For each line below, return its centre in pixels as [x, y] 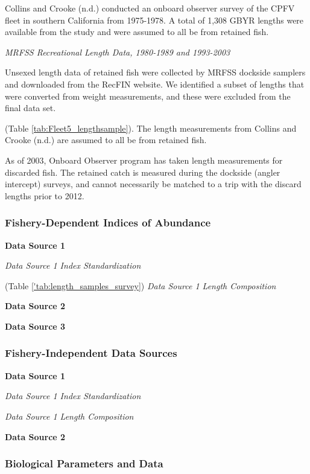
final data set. [30, 108]
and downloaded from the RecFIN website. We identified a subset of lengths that [155, 84]
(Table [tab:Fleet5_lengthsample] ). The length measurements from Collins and [151, 128]
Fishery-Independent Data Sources [91, 353]
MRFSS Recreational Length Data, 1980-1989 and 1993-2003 [118, 52]
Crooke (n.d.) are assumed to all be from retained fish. [106, 140]
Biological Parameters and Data [84, 463]
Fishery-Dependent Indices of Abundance [108, 223]
